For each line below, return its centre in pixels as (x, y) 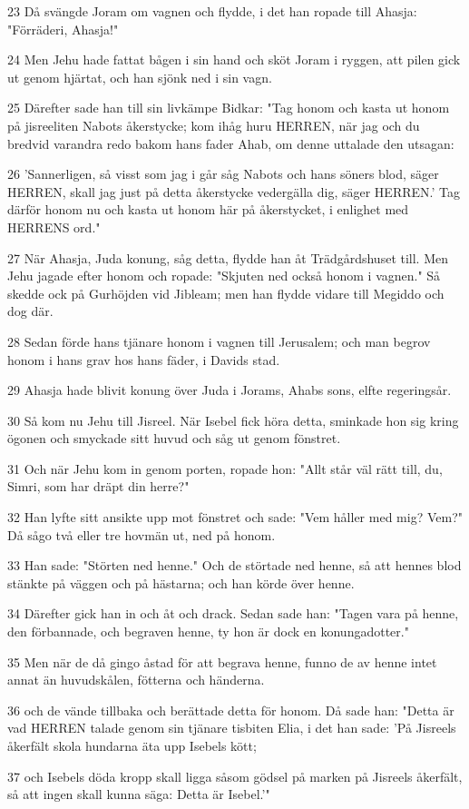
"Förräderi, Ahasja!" (63, 29)
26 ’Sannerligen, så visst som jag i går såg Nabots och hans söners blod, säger (223, 174)
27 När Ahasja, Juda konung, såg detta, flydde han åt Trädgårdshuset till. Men (228, 257)
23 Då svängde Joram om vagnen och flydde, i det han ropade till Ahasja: (212, 11)
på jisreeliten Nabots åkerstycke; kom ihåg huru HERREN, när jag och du (214, 125)
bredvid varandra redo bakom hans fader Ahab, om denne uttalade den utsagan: (231, 143)
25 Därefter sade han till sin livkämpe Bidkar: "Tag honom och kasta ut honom (229, 108)
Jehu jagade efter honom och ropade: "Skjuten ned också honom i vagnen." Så (224, 276)
